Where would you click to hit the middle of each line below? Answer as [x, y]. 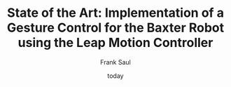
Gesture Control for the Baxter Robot [115, 28]
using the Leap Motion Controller [115, 43]
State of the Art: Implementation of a [115, 13]
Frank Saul [115, 62]
